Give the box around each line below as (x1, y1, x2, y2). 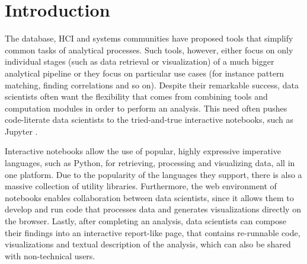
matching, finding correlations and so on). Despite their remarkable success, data (5, 78, 299, 91)
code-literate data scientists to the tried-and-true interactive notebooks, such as (5, 113, 294, 126)
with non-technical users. (5, 249, 95, 262)
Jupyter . (5, 125, 38, 137)
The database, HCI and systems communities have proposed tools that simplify (5, 32, 293, 44)
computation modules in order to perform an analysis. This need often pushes (5, 101, 287, 114)
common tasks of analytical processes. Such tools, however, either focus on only (5, 43, 293, 56)
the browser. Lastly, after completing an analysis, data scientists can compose (5, 215, 286, 227)
